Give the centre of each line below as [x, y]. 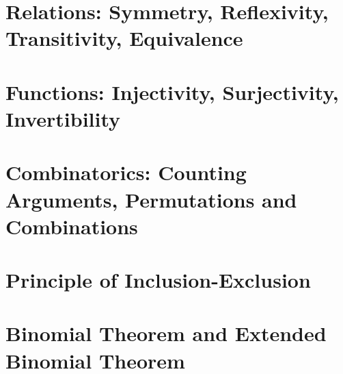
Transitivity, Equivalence [124, 38]
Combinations [72, 226]
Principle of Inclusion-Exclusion [158, 280]
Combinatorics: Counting [126, 172]
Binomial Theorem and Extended [166, 333]
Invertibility [63, 118]
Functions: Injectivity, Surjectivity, [172, 91]
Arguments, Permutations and [151, 199]
